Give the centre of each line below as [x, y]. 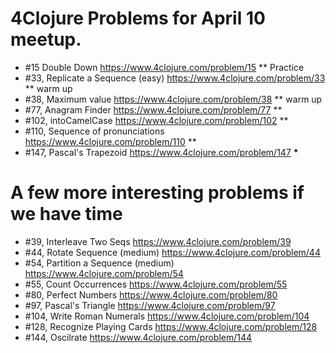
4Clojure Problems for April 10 [138, 18]
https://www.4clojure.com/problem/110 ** [110, 141]
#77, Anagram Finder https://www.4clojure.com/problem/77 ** [153, 109]
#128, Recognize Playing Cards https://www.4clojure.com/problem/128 [171, 326]
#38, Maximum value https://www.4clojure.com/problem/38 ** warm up [173, 99]
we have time [66, 214]
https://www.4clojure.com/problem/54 [104, 273]
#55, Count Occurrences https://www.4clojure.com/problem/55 [156, 284]
